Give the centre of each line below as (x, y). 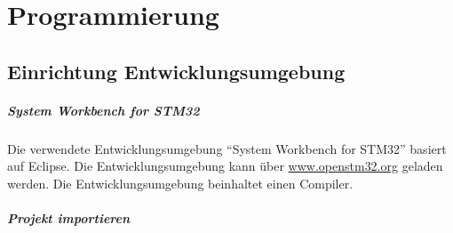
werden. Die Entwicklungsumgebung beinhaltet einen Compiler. (180, 183)
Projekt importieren (69, 218)
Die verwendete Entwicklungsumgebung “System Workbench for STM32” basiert (227, 148)
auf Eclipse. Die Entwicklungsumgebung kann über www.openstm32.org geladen (225, 166)
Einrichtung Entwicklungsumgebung (176, 71)
